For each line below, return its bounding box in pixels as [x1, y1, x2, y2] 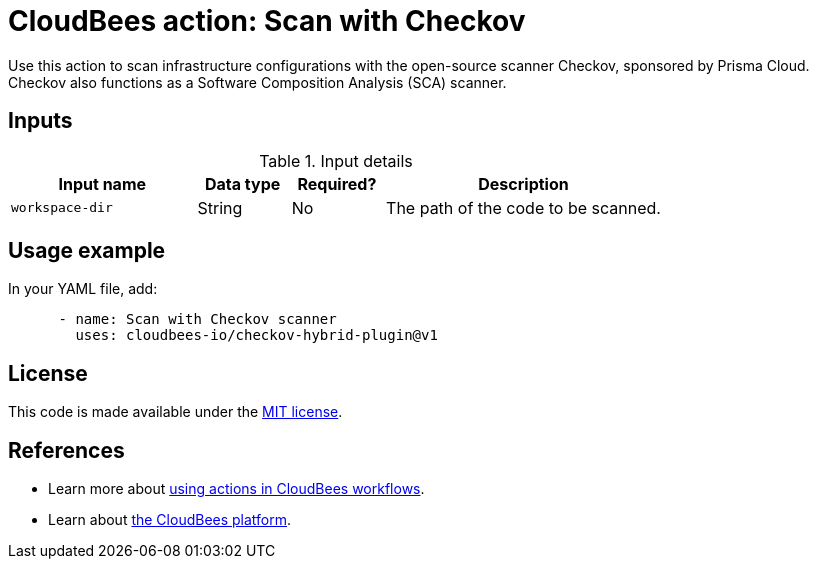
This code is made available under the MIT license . [8, 403, 343, 421]
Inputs [8, 108, 73, 134]
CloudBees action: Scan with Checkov [8, 4, 526, 38]
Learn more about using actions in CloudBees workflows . [48, 480, 425, 498]
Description [478, 173, 569, 194]
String [197, 197, 243, 218]
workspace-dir [11, 200, 113, 216]
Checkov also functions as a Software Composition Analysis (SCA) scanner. [8, 73, 507, 91]
